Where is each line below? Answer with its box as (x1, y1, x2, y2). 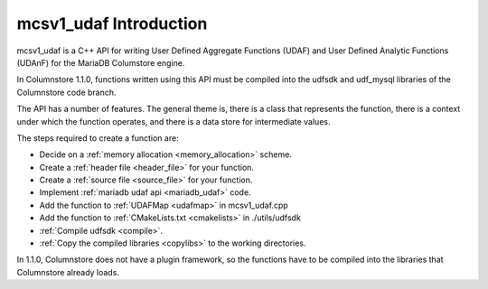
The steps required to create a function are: (16, 132, 180, 144)
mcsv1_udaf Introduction (16, 14, 208, 33)
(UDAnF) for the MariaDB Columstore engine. (16, 57, 185, 68)
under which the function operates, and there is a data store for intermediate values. (16, 116, 331, 126)
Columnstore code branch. (16, 87, 117, 98)
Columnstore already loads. (16, 266, 119, 277)
